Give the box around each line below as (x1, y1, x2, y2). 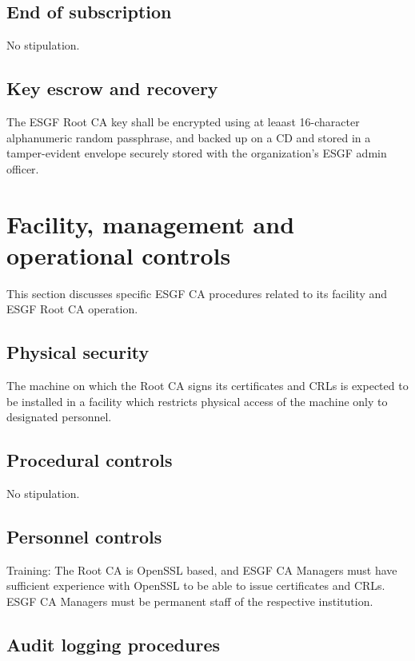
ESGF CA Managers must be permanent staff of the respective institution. (6, 593, 373, 610)
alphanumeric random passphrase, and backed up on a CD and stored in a (6, 129, 371, 145)
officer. (6, 160, 39, 177)
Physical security (6, 340, 150, 364)
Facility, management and (6, 207, 295, 240)
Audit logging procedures (6, 632, 221, 657)
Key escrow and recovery (6, 76, 218, 101)
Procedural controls (6, 448, 173, 472)
